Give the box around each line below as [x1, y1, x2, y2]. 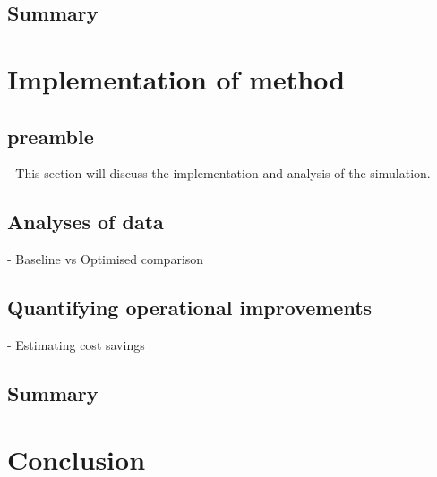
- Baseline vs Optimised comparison [7, 250, 204, 268]
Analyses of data [7, 208, 164, 235]
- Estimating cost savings [7, 335, 145, 353]
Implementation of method [7, 60, 346, 97]
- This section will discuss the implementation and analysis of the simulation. [7, 164, 431, 183]
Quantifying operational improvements [7, 294, 373, 321]
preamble [7, 122, 94, 149]
